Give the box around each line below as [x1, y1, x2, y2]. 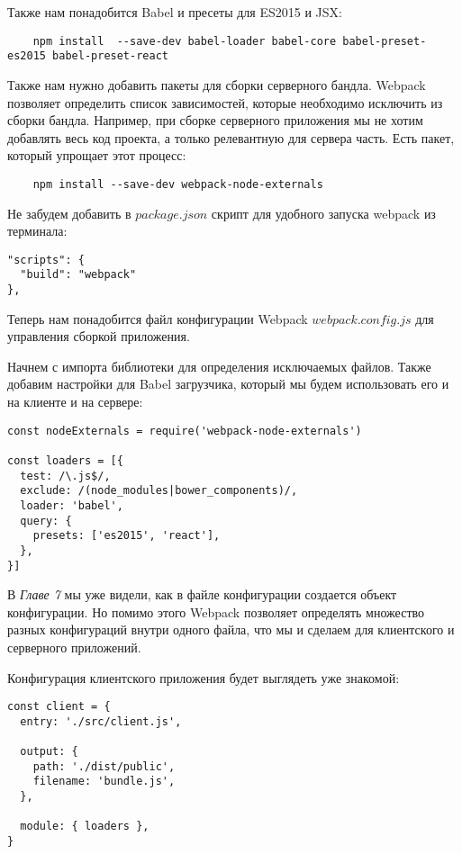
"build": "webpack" [20, 268, 137, 282]
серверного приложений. [7, 638, 141, 656]
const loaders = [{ [7, 454, 123, 467]
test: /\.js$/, [20, 469, 111, 482]
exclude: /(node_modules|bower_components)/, [20, 484, 298, 498]
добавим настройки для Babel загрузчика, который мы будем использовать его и [7, 374, 449, 393]
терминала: [7, 221, 68, 240]
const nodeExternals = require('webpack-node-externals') [7, 424, 362, 437]
